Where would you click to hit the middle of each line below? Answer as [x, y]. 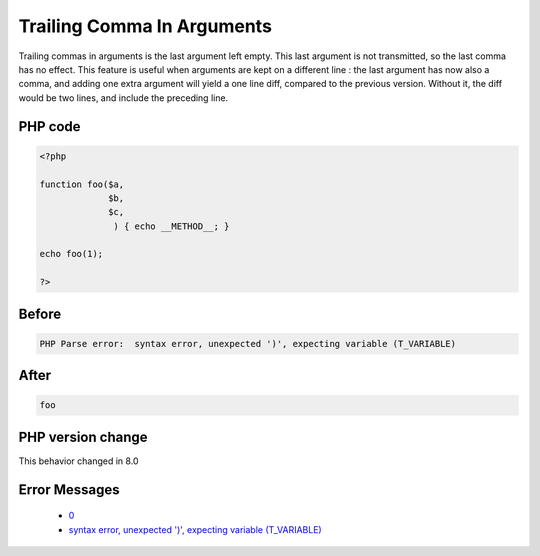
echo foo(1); [71, 254]
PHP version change [83, 436]
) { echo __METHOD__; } [171, 226]
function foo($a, [82, 184]
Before [40, 313]
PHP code [49, 126]
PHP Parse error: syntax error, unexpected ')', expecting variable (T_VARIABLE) [248, 343]
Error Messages [69, 489]
